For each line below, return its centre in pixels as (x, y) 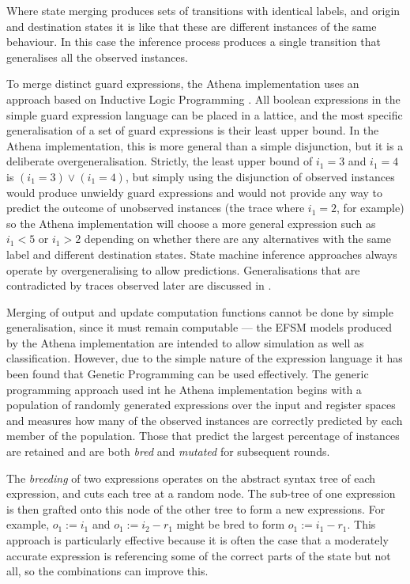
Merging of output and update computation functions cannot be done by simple (200, 311)
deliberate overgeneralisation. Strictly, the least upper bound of (160, 161)
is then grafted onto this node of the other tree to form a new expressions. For (196, 508)
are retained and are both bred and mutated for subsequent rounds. (168, 451)
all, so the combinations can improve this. (107, 571)
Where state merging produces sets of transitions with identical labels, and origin (203, 10)
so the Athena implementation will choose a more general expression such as (191, 223)
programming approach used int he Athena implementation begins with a (184, 389)
